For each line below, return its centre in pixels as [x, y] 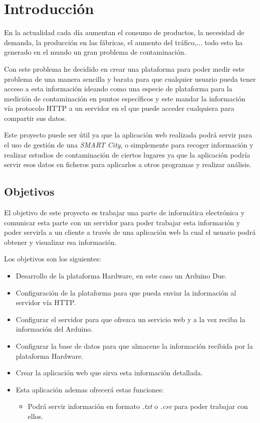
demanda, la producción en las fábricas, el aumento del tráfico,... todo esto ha [123, 42]
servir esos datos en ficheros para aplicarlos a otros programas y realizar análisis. [128, 164]
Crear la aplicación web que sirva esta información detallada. [109, 373]
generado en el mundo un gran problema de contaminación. [95, 52]
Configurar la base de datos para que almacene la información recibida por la [134, 345]
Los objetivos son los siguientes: [53, 259]
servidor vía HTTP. [46, 302]
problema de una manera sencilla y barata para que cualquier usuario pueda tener [130, 79]
